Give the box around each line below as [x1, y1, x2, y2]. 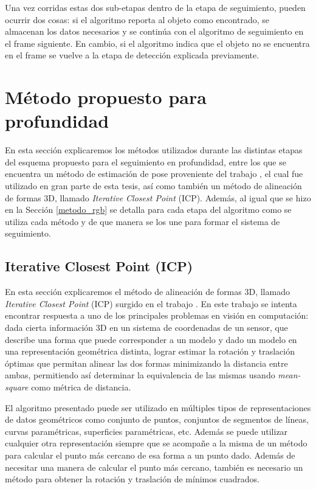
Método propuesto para [5, 85, 207, 109]
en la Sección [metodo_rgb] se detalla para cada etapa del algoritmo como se [5, 203, 292, 216]
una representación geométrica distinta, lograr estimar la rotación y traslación [5, 345, 295, 358]
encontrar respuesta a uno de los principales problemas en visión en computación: [5, 309, 309, 322]
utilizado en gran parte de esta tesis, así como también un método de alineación [5, 179, 302, 192]
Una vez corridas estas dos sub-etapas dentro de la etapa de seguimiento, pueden [5, 1, 306, 13]
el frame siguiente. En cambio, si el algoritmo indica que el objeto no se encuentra [5, 36, 310, 49]
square [5, 380, 29, 393]
